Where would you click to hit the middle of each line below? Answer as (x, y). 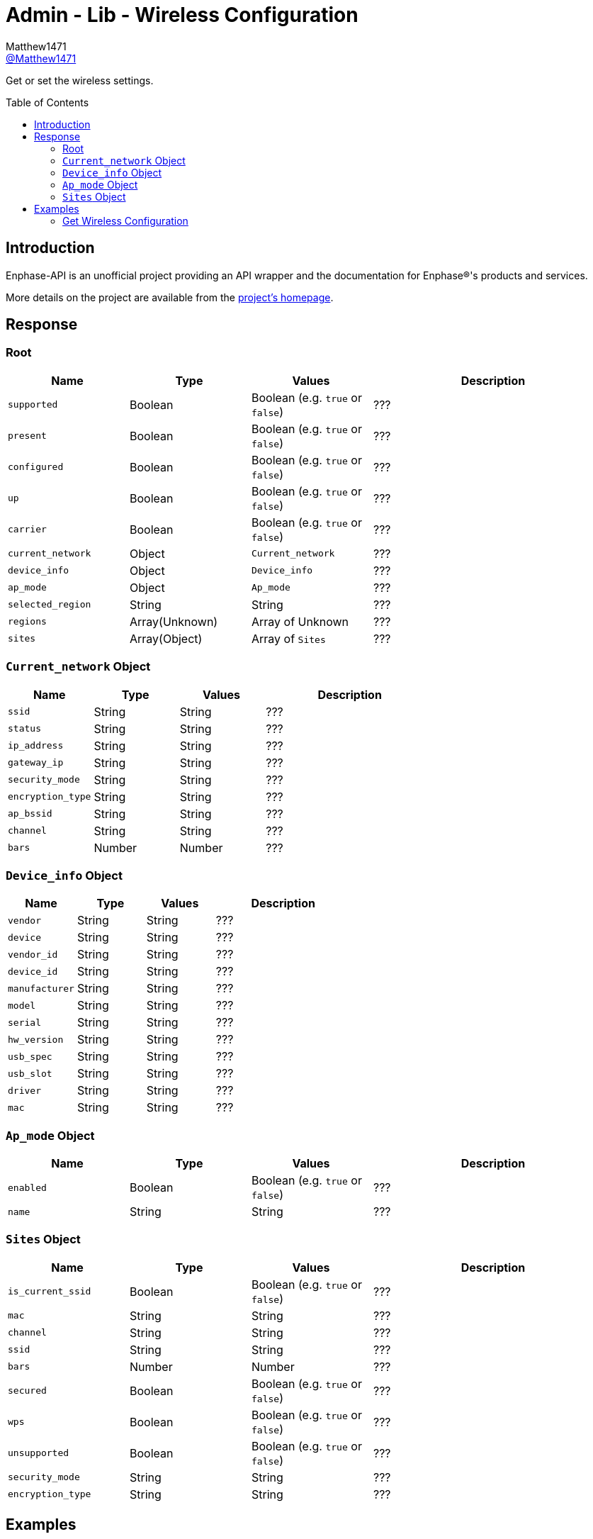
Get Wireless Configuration (125, 220)
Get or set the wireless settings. (80, 80)
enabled (27, 1187)
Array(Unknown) (174, 621)
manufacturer (41, 988)
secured (27, 1391)
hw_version (36, 1039)
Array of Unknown (300, 621)
